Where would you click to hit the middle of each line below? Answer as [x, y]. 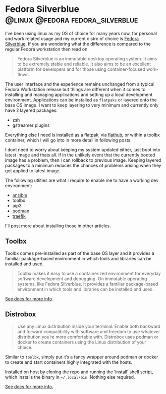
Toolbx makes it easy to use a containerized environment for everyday [89, 273]
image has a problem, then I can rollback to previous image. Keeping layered [83, 160]
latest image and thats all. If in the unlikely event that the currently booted [80, 155]
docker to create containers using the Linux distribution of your [82, 342]
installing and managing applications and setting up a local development [79, 95]
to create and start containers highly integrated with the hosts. [69, 362]
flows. [24, 74]
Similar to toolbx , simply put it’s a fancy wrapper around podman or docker [82, 357]
